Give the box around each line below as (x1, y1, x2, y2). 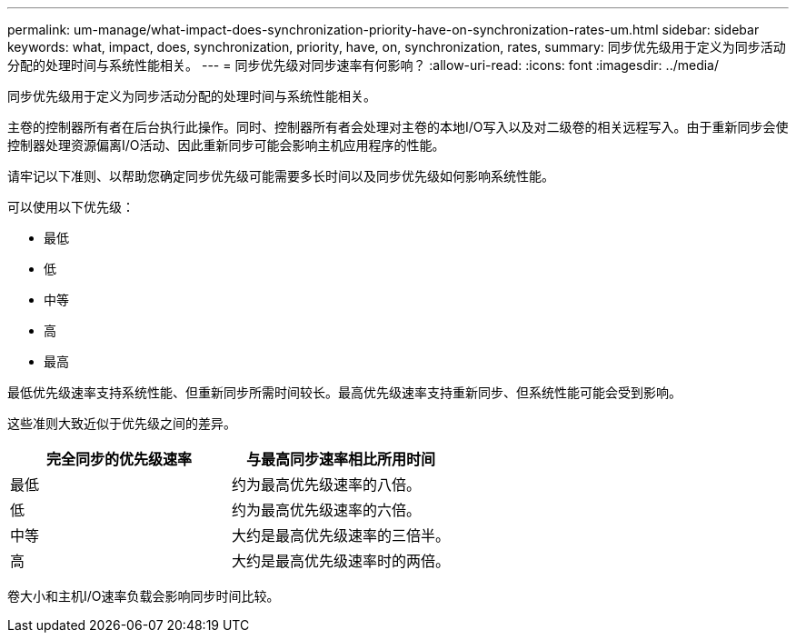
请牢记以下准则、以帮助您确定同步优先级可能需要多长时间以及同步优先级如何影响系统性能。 (7, 168, 554, 184)
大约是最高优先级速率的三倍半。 (232, 526, 451, 545)
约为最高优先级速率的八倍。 (232, 475, 422, 494)
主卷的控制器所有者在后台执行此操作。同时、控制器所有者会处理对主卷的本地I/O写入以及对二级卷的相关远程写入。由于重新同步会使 (7, 119, 789, 135)
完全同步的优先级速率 (46, 450, 193, 468)
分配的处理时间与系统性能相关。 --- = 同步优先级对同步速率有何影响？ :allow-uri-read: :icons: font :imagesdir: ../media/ (7, 57, 720, 73)
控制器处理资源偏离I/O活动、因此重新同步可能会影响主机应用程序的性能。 (7, 137, 445, 153)
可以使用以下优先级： (7, 199, 134, 215)
